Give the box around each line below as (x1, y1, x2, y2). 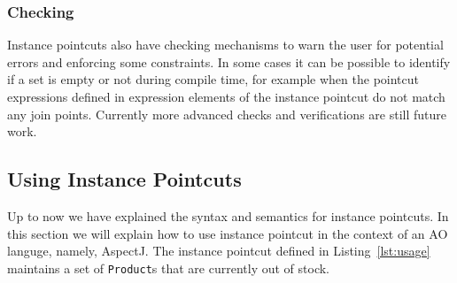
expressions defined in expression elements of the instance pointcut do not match (7, 88, 445, 105)
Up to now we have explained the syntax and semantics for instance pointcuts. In (7, 206, 449, 225)
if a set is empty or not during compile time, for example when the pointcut (7, 70, 419, 88)
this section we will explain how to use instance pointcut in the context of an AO (7, 224, 448, 242)
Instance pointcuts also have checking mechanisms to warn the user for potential (7, 35, 444, 54)
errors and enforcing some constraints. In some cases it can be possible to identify (7, 52, 451, 71)
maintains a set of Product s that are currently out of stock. (7, 258, 329, 277)
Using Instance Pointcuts (7, 165, 242, 193)
